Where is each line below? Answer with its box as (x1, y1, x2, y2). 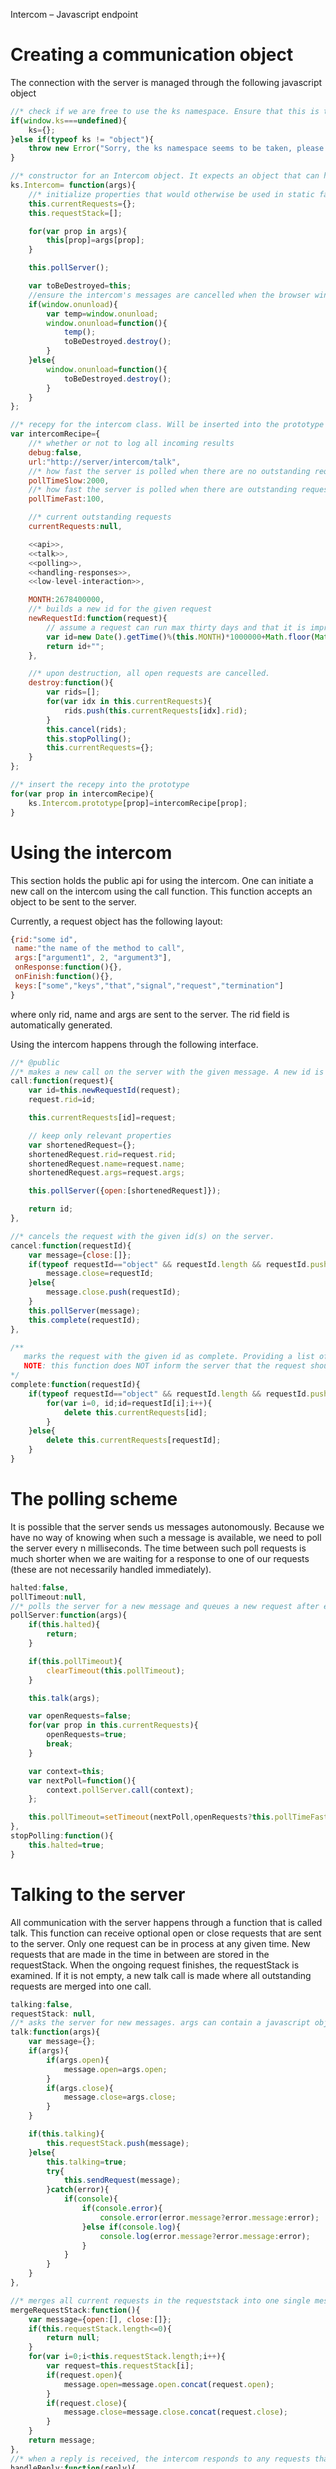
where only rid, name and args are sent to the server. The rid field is (10, 1008, 290, 1020)
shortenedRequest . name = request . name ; (28, 1159, 186, 1169)
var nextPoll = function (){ (28, 1775, 137, 1786)
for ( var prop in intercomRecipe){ (10, 789, 155, 799)
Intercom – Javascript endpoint (10, 9, 139, 20)
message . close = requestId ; (46, 1269, 155, 1279)
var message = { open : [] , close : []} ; (28, 2314, 172, 2324)
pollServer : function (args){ (10, 1610, 128, 1621)
